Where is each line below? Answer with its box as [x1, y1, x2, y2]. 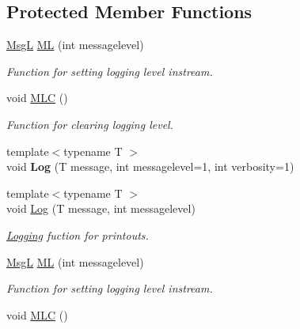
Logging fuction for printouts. [6, 226, 149, 243]
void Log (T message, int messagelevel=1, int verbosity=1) [6, 158, 294, 175]
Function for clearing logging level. [6, 115, 173, 132]
